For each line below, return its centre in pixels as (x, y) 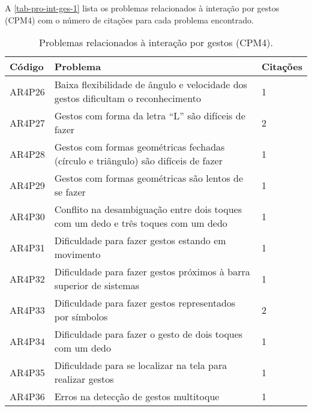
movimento (77, 254)
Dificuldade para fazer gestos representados (145, 303)
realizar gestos (84, 379)
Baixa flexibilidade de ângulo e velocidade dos (151, 85)
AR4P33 (27, 310)
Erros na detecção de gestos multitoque (137, 397)
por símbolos (81, 317)
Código (27, 67)
